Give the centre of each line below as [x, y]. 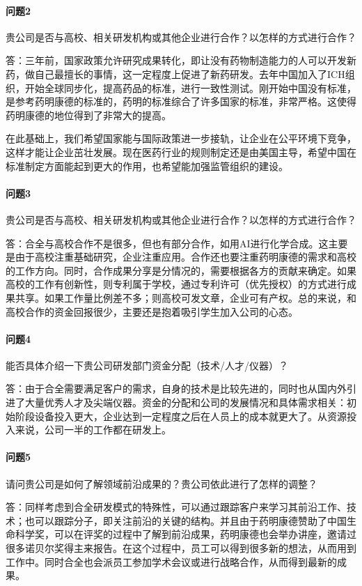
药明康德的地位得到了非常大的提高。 [88, 115]
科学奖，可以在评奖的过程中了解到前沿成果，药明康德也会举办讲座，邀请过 [186, 534]
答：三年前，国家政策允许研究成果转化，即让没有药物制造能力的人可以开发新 [181, 60]
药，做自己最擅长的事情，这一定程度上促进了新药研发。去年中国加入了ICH [175, 74]
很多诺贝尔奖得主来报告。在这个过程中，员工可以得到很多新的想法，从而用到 [181, 548]
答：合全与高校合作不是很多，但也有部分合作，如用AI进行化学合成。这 [167, 243]
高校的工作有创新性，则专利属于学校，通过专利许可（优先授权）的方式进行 [176, 284]
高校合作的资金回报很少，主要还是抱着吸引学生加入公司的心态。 [152, 311]
